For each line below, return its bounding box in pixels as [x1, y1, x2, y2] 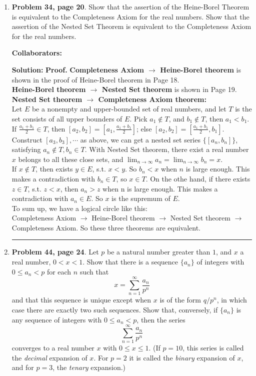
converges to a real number [11, 342, 94, 353]
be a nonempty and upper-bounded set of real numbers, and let [31, 103, 226, 114]
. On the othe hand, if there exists [145, 173, 250, 183]
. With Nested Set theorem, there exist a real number [84, 144, 249, 154]
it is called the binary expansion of [129, 352, 235, 362]
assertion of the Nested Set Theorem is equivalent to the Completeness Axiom [11, 21, 251, 31]
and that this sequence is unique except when [11, 294, 151, 305]
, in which [216, 294, 247, 305]
